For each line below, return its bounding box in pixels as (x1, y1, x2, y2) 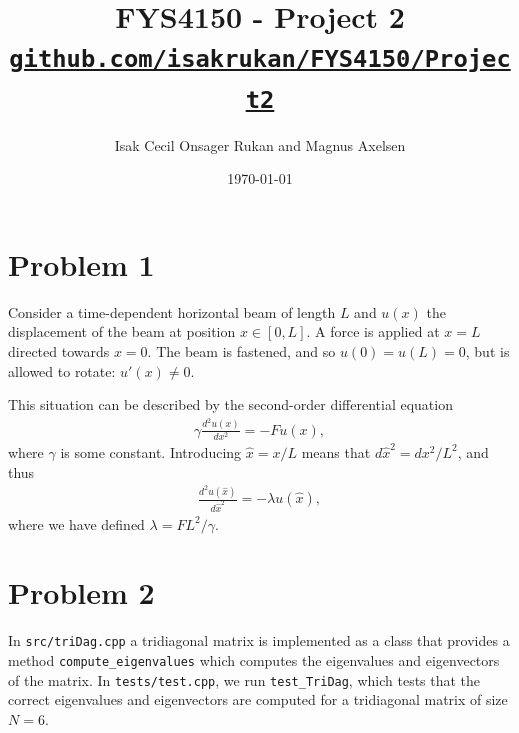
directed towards (8, 341, 110, 362)
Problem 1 (8, 243, 155, 284)
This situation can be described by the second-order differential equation (8, 394, 453, 415)
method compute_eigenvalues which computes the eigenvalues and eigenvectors (8, 649, 500, 670)
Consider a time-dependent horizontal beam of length (8, 301, 336, 322)
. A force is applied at (306, 321, 440, 342)
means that (301, 441, 371, 462)
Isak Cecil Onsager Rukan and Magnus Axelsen (114, 134, 406, 155)
